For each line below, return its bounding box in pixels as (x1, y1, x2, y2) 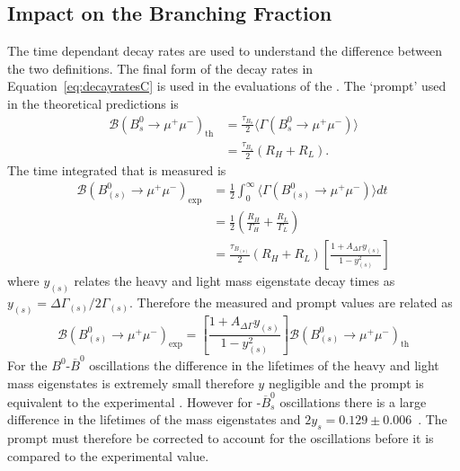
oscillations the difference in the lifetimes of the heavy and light (89, 355, 439, 374)
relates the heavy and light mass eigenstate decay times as (74, 271, 395, 290)
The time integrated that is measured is (7, 160, 226, 179)
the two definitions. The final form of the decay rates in (7, 58, 314, 77)
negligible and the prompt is (268, 373, 424, 392)
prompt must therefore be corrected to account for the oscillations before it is (7, 429, 434, 448)
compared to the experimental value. (7, 446, 209, 465)
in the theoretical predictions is (7, 93, 179, 112)
